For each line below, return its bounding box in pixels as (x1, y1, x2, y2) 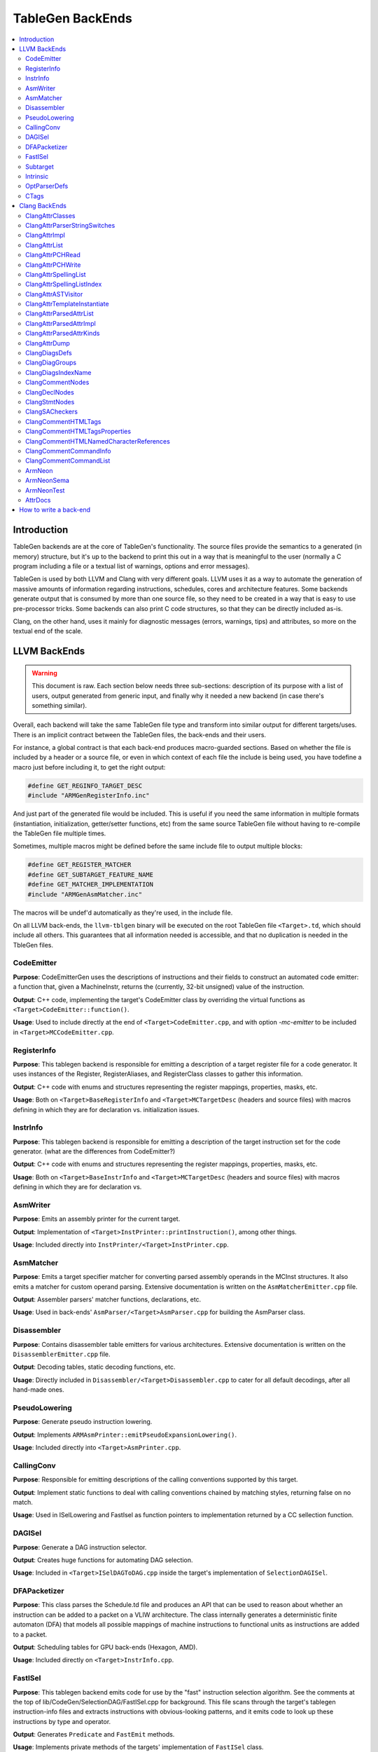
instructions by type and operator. (13, 1717, 111, 1725)
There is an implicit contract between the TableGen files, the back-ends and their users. (13, 730, 266, 739)
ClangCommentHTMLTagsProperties (25, 427, 132, 436)
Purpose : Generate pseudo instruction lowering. (13, 1418, 153, 1426)
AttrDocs (25, 495, 51, 504)
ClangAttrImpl (25, 231, 66, 240)
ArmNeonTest (25, 486, 65, 494)
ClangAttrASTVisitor (25, 289, 83, 298)
